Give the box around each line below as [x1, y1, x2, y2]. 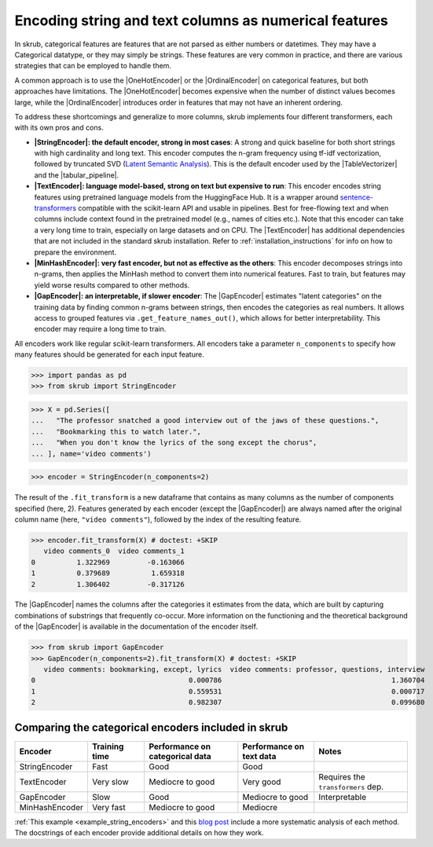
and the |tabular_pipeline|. [34, 170, 119, 180]
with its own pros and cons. [14, 123, 104, 133]
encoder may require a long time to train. [34, 324, 167, 334]
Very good [242, 776, 281, 787]
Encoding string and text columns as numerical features [14, 12, 388, 29]
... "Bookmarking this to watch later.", [31, 427, 202, 436]
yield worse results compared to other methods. [34, 280, 190, 290]
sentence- [339, 192, 373, 202]
